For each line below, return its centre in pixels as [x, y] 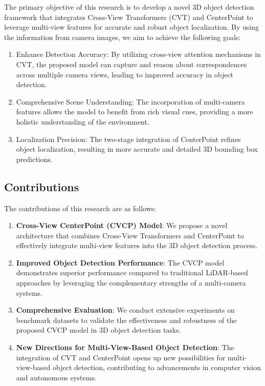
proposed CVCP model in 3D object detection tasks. [98, 330]
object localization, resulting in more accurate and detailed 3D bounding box [137, 149]
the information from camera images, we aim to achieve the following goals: [123, 37]
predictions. [34, 159]
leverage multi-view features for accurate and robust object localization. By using [132, 27]
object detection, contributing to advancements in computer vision [157, 367]
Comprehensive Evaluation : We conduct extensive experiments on [125, 310]
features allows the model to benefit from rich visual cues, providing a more [135, 111]
